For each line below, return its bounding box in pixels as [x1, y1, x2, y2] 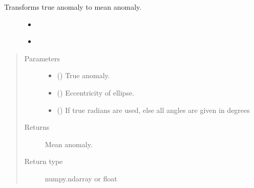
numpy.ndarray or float [45, 173, 117, 183]
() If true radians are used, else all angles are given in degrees [57, 104, 250, 115]
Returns [24, 122, 50, 132]
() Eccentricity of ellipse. [57, 87, 135, 98]
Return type [24, 156, 63, 167]
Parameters [24, 53, 60, 63]
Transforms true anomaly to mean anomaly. [4, 2, 142, 12]
